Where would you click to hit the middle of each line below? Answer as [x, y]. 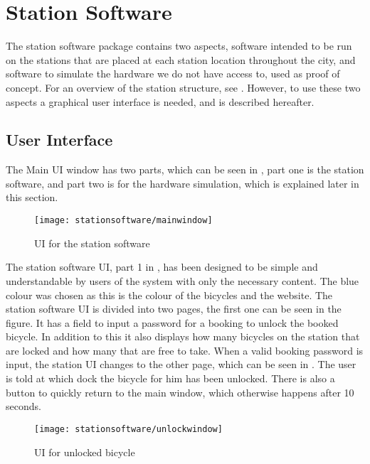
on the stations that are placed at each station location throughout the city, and [181, 59]
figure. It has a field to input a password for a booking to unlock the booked [172, 322]
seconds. [23, 406]
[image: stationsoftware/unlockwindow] [128, 429]
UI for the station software [92, 243]
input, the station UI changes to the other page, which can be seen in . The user [181, 364]
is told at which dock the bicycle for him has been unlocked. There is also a [170, 378]
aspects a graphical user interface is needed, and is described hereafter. [160, 101]
